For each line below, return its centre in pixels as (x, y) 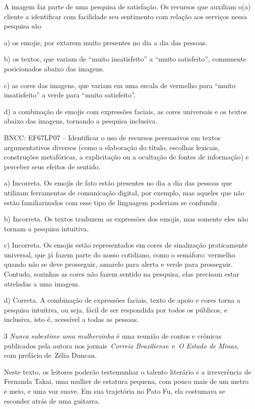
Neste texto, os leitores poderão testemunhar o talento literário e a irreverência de (128, 371)
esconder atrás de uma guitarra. (52, 400)
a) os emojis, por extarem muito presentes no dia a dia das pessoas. (106, 42)
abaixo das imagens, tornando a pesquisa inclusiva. (81, 121)
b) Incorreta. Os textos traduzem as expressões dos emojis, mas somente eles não (126, 219)
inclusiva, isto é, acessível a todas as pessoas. (72, 319)
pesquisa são (23, 26)
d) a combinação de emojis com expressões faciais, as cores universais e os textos (126, 111)
